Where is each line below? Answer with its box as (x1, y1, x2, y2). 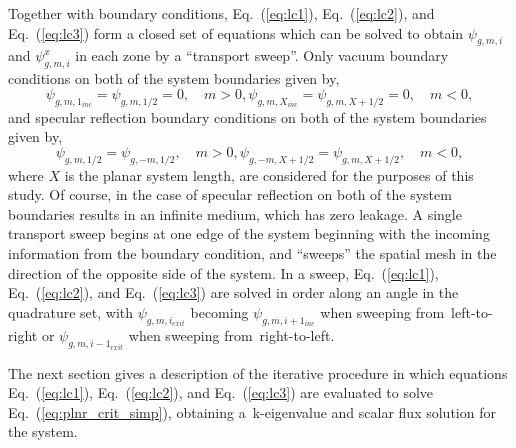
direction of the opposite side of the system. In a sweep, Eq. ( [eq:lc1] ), (8, 262, 439, 283)
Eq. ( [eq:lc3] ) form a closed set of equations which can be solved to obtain (8, 22, 464, 43)
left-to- (451, 301, 493, 322)
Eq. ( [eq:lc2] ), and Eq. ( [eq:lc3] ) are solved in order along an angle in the (8, 282, 459, 303)
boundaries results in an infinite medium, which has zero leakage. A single (8, 203, 462, 224)
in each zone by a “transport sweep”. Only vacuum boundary (75, 45, 449, 66)
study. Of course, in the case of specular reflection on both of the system (8, 184, 452, 205)
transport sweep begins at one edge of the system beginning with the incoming (8, 223, 490, 244)
